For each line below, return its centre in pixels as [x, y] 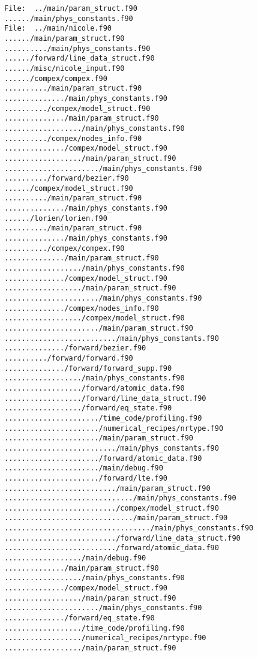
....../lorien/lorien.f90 [56, 218]
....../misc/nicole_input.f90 [64, 68]
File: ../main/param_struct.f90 [71, 8]
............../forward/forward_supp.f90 [88, 368]
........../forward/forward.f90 [69, 358]
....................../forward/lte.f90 [86, 478]
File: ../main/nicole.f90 [58, 28]
